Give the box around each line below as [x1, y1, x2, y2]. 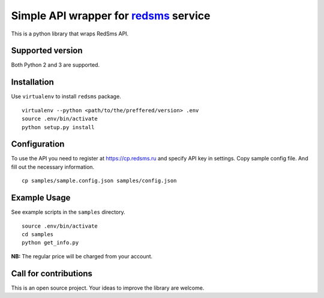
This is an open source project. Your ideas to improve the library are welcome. [11, 284, 205, 291]
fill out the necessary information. [11, 163, 95, 171]
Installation [11, 77, 54, 87]
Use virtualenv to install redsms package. [11, 93, 121, 100]
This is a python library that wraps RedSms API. [11, 30, 129, 37]
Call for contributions [11, 268, 93, 279]
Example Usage [11, 193, 71, 203]
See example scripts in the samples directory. [11, 208, 125, 216]
